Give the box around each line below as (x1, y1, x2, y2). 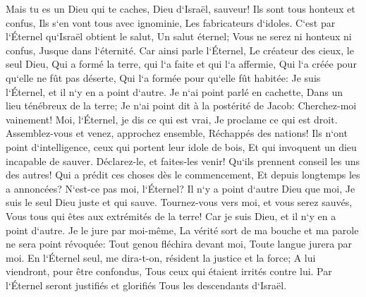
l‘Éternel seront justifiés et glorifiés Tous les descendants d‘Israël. (6, 277, 287, 292)
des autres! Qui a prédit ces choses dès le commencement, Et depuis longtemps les (6, 167, 360, 182)
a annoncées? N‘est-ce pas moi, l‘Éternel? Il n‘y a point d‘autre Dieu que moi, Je (6, 181, 355, 195)
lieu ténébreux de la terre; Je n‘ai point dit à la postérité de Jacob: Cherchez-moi (6, 98, 357, 113)
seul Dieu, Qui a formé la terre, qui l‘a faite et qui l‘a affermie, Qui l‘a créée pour (6, 56, 357, 71)
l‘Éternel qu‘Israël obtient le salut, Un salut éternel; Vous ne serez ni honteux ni (6, 29, 352, 44)
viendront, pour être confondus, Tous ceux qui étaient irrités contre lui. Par (6, 264, 332, 279)
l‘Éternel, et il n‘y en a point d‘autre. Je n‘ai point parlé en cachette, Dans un (6, 84, 343, 99)
